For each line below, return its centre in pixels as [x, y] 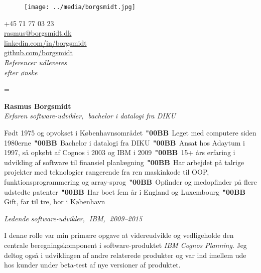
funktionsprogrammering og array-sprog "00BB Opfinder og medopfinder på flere [130, 181]
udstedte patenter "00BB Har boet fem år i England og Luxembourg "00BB [125, 191]
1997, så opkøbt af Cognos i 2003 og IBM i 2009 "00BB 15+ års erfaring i [120, 152]
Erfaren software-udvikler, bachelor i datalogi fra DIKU [90, 116]
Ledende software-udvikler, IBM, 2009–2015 [73, 218]
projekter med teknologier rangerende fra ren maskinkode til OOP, [107, 172]
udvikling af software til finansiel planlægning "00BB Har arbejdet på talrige [124, 162]
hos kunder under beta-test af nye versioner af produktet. [92, 265]
